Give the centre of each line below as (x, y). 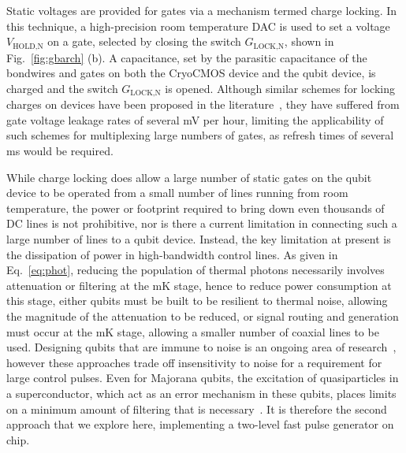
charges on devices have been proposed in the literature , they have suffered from (203, 104)
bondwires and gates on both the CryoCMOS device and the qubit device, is (191, 73)
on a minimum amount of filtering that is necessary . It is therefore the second (197, 408)
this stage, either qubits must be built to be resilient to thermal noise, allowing (197, 301)
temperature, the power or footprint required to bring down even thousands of (196, 208)
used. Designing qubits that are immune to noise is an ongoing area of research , (201, 347)
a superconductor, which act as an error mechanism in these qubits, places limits (201, 393)
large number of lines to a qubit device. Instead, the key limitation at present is (199, 239)
